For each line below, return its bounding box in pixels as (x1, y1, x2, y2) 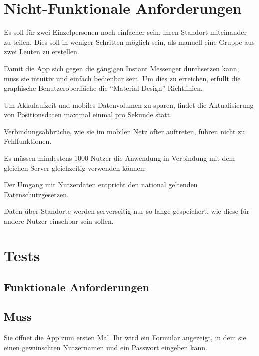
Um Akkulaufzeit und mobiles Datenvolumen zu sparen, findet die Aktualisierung (4, 99, 254, 110)
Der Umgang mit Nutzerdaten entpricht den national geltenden (4, 179, 198, 190)
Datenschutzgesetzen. (4, 189, 69, 199)
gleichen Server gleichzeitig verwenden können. (4, 162, 146, 173)
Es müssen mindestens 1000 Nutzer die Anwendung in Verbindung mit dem (4, 153, 235, 163)
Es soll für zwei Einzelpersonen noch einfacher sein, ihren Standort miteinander (4, 27, 247, 37)
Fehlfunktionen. (4, 136, 52, 146)
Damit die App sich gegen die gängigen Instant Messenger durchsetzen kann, (4, 63, 239, 73)
